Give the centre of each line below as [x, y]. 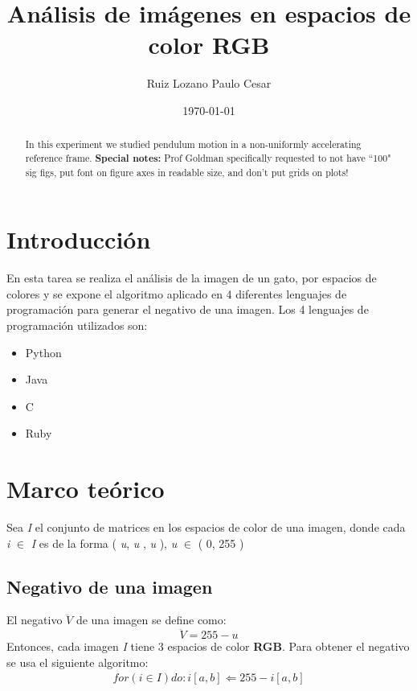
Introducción [79, 239]
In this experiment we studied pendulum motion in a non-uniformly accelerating [193, 144]
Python [43, 352]
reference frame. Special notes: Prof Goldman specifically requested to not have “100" [208, 158]
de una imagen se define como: [151, 620]
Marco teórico [86, 489]
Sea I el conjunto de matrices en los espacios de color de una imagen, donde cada [206, 527]
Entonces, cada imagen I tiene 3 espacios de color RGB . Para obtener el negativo [208, 646]
